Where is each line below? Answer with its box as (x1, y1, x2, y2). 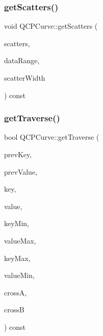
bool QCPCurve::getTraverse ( (4, 132, 99, 142)
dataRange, (4, 55, 40, 66)
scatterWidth (4, 72, 45, 83)
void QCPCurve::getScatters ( (4, 21, 98, 31)
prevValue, (4, 166, 38, 177)
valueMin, (4, 270, 35, 281)
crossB (4, 304, 24, 315)
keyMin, (4, 218, 30, 229)
